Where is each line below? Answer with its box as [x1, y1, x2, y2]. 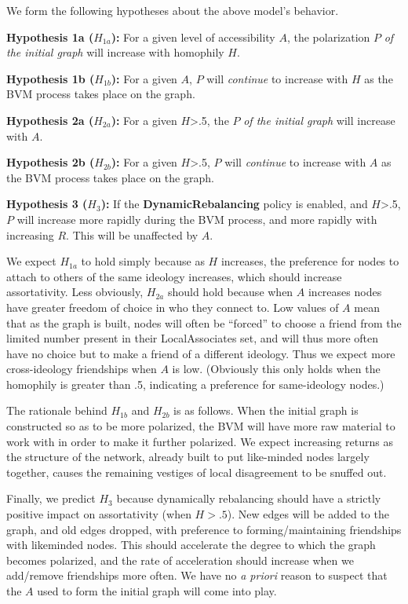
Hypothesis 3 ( [6, 196, 88, 212]
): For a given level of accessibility [111, 28, 275, 45]
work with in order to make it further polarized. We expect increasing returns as [6, 433, 393, 449]
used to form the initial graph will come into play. [37, 583, 277, 599]
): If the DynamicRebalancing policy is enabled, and [100, 196, 368, 212]
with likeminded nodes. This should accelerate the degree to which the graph [6, 536, 376, 553]
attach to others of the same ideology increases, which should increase [6, 268, 342, 284]
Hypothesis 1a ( [6, 28, 94, 45]
